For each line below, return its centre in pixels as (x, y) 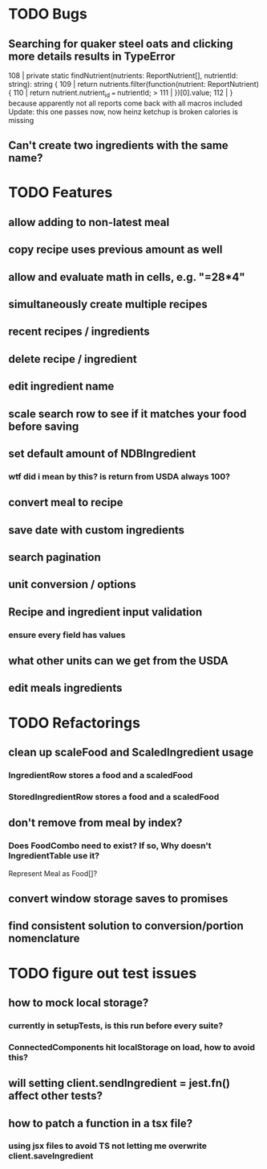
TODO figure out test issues (103, 973)
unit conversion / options (72, 584)
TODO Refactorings (74, 723)
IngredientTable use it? (54, 856)
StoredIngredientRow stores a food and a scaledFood (114, 796)
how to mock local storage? (79, 1002)
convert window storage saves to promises (118, 898)
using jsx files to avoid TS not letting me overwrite (107, 1146)
